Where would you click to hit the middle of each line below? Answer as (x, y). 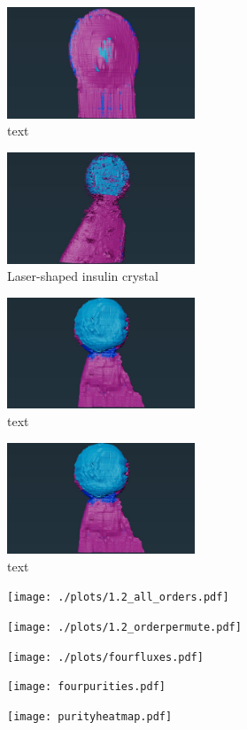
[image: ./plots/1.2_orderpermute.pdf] (124, 628)
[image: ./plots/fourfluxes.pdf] (105, 657)
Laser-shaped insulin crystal (83, 276)
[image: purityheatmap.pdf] (90, 717)
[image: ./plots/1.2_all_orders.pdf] (118, 598)
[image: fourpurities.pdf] (86, 687)
